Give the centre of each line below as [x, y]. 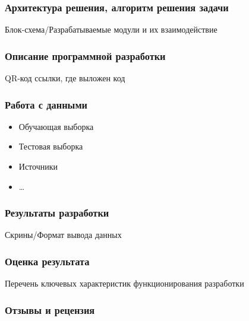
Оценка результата [47, 261]
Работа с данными [46, 104]
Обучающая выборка [56, 126]
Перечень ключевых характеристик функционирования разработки [124, 283]
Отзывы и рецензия [50, 309]
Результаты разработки [57, 213]
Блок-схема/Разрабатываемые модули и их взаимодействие [111, 29]
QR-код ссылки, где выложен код [65, 78]
